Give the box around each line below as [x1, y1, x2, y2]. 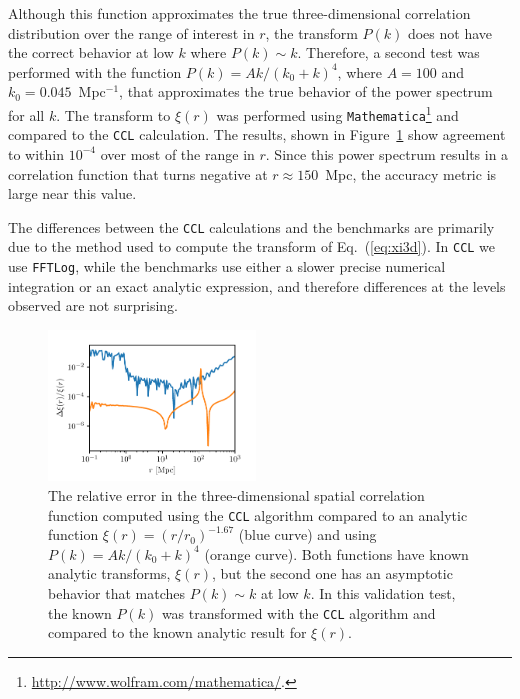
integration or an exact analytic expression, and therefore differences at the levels [8, 275, 506, 296]
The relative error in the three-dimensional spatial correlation [48, 484, 425, 505]
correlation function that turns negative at [8, 163, 268, 184]
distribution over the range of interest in [8, 22, 255, 43]
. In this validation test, [310, 582, 456, 603]
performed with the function [8, 61, 182, 82]
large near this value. [8, 183, 137, 204]
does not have [407, 22, 492, 43]
